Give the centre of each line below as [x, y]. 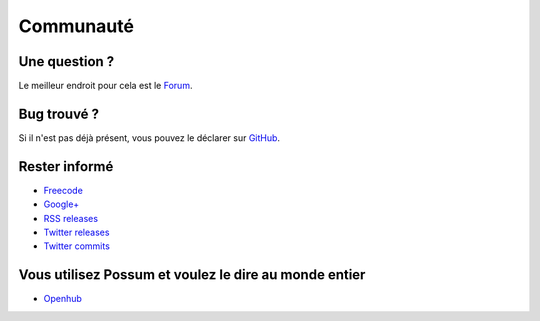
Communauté [76, 26]
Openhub [62, 299]
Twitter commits [76, 246]
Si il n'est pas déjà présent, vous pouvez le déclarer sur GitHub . [149, 137]
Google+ [61, 204]
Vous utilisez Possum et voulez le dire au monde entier [192, 275]
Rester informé [66, 166]
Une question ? [66, 61]
